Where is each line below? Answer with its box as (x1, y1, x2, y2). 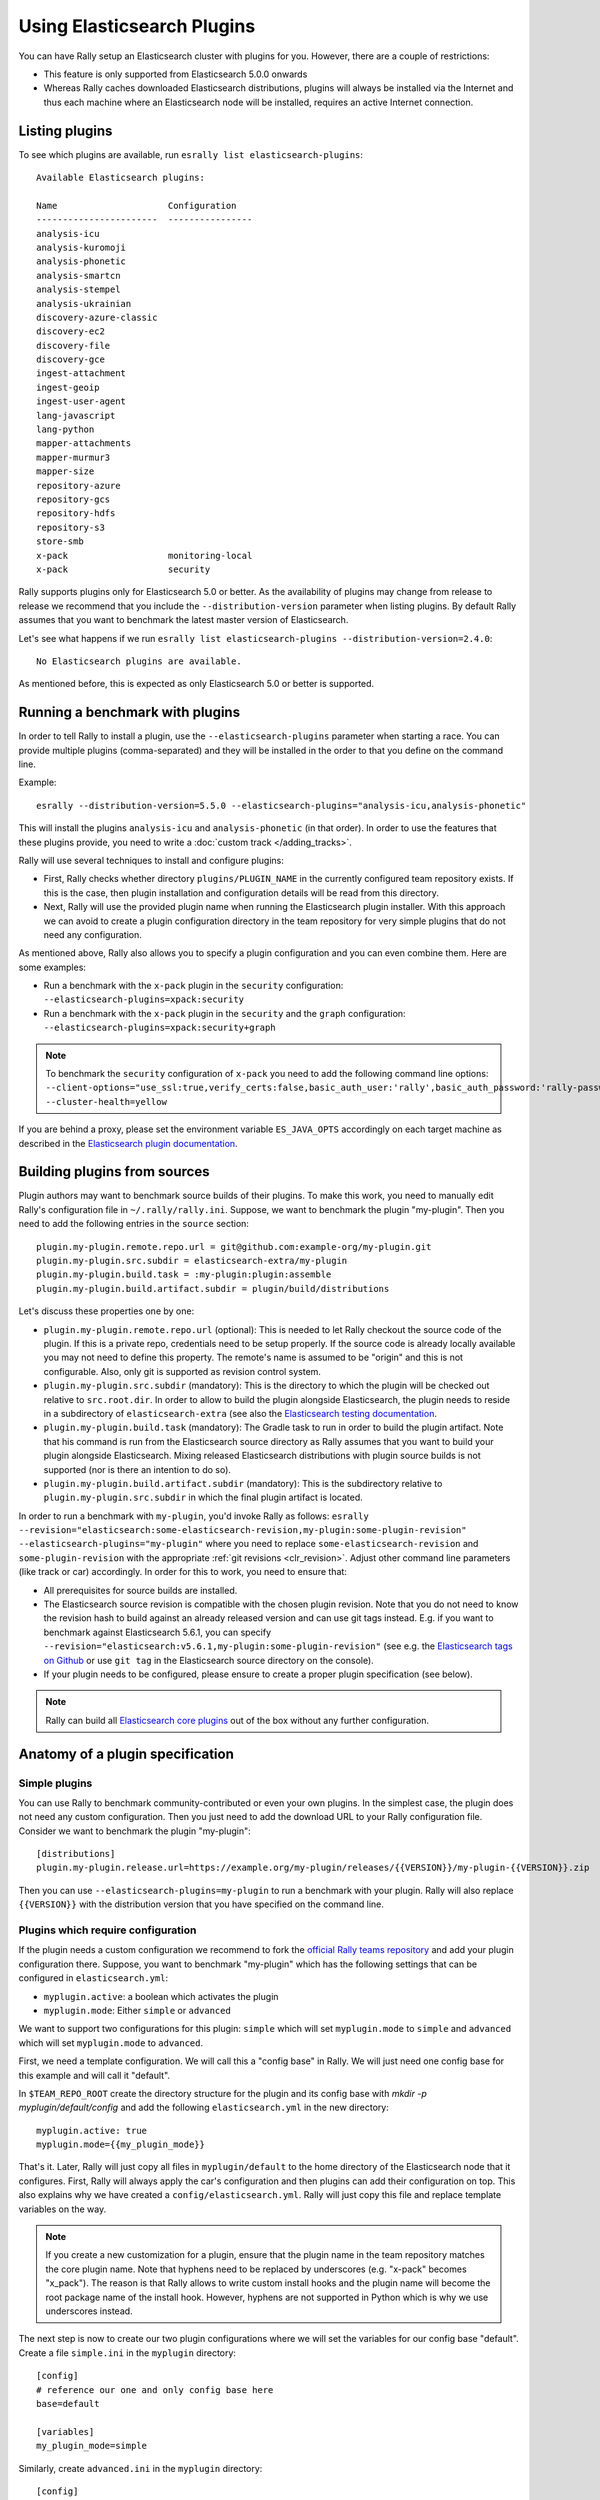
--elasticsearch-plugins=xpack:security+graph (43, 1022, 276, 1034)
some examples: (18, 961, 87, 973)
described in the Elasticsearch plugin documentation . (18, 1137, 239, 1149)
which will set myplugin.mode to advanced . (18, 2036, 204, 2049)
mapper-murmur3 (36, 451, 111, 463)
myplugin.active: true (36, 2125, 148, 2136)
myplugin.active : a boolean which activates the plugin (43, 1990, 279, 2002)
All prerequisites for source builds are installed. (43, 1584, 238, 1596)
